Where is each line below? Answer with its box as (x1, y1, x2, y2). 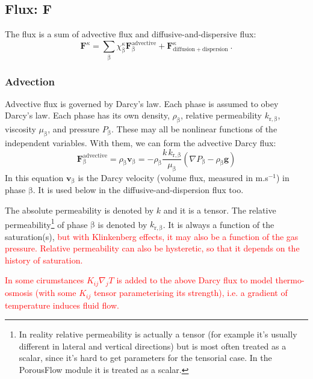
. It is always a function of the (163, 218, 274, 230)
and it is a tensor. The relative (163, 203, 276, 216)
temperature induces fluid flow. (5, 298, 119, 311)
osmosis (5, 286, 33, 299)
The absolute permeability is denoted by (5, 203, 154, 216)
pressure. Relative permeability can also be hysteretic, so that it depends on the (5, 242, 300, 254)
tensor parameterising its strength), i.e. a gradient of (93, 286, 288, 299)
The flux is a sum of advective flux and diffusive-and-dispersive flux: (5, 28, 256, 40)
